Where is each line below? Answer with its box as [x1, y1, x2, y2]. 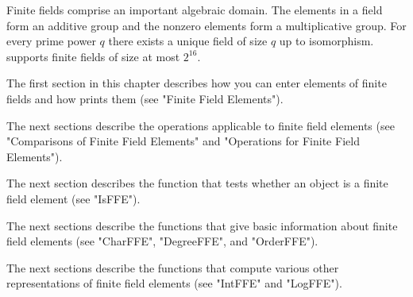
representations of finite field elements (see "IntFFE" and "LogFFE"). [6, 275, 342, 291]
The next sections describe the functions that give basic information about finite [6, 217, 398, 233]
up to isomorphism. [279, 33, 374, 49]
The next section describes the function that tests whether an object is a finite [6, 175, 388, 191]
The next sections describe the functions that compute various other [6, 259, 339, 276]
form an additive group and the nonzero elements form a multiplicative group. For [6, 17, 407, 33]
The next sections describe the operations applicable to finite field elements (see [6, 117, 395, 133]
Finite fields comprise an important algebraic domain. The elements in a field [6, 2, 383, 17]
